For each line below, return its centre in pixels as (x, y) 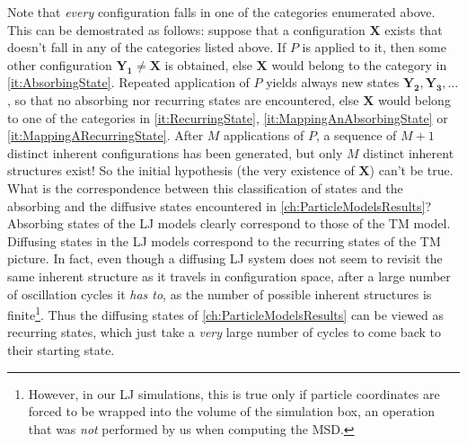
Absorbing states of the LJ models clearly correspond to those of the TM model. (229, 223)
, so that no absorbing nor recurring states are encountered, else (183, 99)
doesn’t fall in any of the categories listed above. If (147, 47)
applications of (264, 135)
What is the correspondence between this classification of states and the (205, 187)
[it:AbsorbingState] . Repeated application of (128, 82)
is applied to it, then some (374, 47)
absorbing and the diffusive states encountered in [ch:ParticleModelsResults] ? (219, 205)
